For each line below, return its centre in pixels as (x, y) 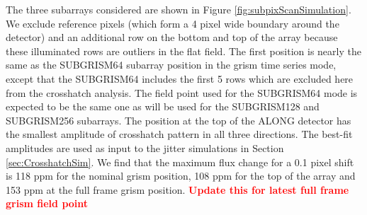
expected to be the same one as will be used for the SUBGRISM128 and (163, 106)
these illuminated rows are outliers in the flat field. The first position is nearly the (183, 51)
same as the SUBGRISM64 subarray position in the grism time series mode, (171, 65)
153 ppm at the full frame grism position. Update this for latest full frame (177, 189)
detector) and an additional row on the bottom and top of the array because (172, 37)
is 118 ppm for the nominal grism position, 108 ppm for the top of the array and (181, 176)
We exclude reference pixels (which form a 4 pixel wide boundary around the (173, 23)
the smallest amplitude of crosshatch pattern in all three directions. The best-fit (179, 134)
